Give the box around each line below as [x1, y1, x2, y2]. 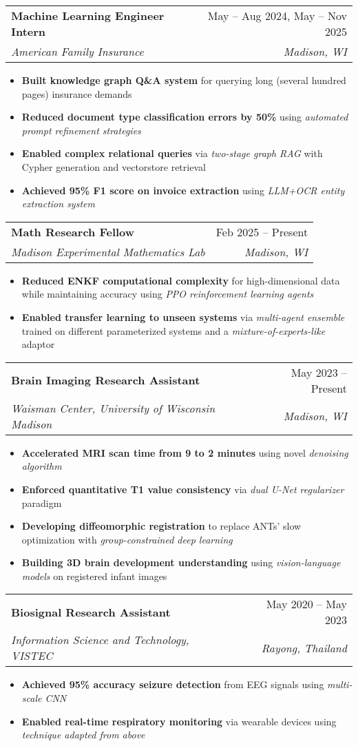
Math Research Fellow [11, 223, 135, 240]
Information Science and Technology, [11, 632, 189, 648]
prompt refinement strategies [21, 123, 141, 137]
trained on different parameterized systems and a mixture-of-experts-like [21, 323, 326, 338]
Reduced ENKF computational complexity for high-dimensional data [21, 273, 340, 287]
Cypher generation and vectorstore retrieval [21, 159, 206, 174]
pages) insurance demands [21, 86, 132, 101]
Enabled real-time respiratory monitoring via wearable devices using [21, 714, 337, 728]
